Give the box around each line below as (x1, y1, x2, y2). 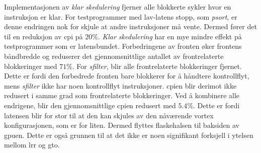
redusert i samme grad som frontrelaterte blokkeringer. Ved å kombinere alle (4, 90, 240, 101)
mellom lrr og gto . (4, 139, 60, 150)
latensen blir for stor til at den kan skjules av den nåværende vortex (4, 110, 214, 120)
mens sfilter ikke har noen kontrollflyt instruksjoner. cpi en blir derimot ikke (4, 80, 237, 91)
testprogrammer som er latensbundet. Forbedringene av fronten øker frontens (4, 41, 242, 51)
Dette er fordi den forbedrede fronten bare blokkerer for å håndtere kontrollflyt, (4, 70, 249, 81)
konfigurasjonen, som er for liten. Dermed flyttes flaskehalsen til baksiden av (4, 120, 239, 130)
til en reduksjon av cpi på (4, 31, 83, 41)
